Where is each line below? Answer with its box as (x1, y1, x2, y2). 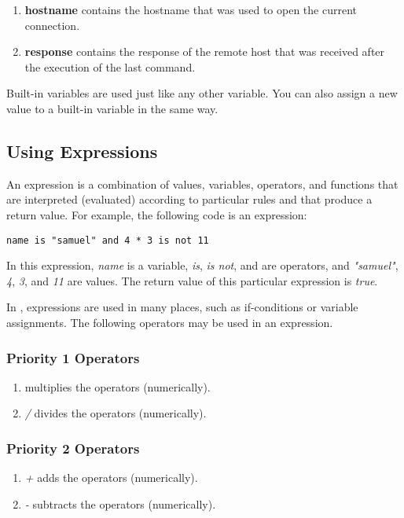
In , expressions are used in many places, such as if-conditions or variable (6, 299, 358, 315)
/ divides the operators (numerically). (24, 405, 207, 421)
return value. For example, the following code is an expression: (6, 206, 307, 222)
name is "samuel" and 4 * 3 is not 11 (6, 234, 209, 246)
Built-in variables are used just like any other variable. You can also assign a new (6, 85, 398, 101)
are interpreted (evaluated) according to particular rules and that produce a (6, 191, 373, 208)
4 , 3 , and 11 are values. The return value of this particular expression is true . (6, 272, 378, 288)
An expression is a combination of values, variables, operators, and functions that (6, 175, 398, 192)
